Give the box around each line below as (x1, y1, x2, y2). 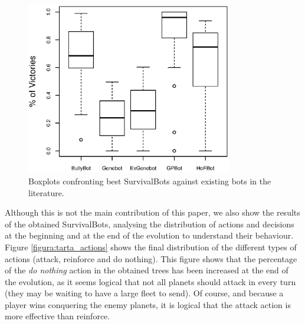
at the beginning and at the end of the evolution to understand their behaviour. (5, 229, 294, 242)
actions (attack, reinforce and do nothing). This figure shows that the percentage (5, 252, 297, 265)
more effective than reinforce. (5, 310, 110, 322)
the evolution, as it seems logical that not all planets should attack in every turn (5, 275, 296, 287)
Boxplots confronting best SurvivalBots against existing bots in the (28, 174, 271, 187)
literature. (28, 186, 64, 199)
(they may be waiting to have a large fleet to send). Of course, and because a (5, 287, 284, 299)
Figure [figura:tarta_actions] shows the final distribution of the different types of (5, 240, 297, 253)
